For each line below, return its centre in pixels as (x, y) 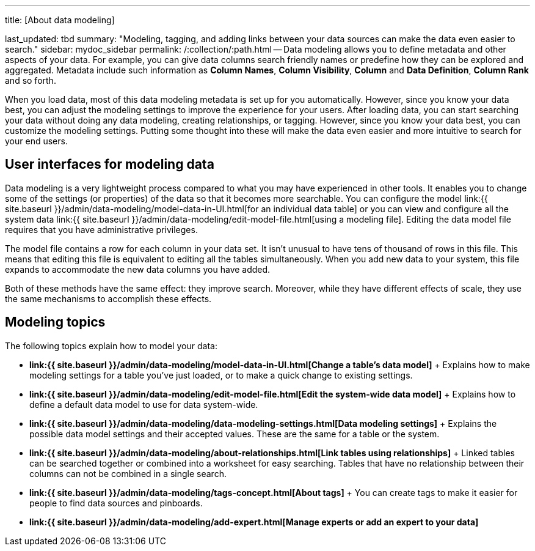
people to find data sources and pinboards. (116, 503)
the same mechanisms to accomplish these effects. (108, 298)
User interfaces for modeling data (110, 165)
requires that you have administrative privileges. (101, 229)
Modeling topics (55, 322)
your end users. (36, 141)
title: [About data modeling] (60, 20)
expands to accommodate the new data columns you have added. (138, 269)
